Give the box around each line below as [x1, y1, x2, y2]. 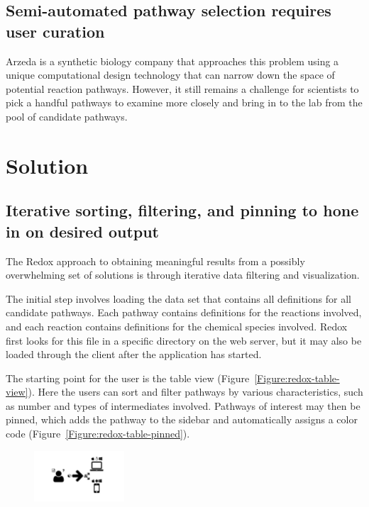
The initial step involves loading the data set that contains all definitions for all [6, 291, 351, 306]
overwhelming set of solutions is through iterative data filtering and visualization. [6, 267, 360, 282]
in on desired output [6, 220, 160, 242]
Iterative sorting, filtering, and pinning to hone [6, 199, 359, 221]
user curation [6, 20, 105, 42]
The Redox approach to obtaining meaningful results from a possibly [6, 253, 305, 268]
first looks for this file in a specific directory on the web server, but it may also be [6, 333, 362, 347]
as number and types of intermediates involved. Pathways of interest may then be [6, 398, 360, 413]
